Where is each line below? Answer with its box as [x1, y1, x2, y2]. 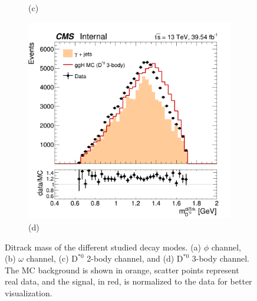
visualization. [5, 286, 52, 299]
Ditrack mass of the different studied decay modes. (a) [5, 240, 202, 253]
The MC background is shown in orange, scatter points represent [5, 263, 239, 276]
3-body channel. [192, 252, 249, 265]
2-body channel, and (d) [87, 252, 174, 265]
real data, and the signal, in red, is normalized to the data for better [5, 275, 252, 287]
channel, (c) [26, 252, 69, 265]
